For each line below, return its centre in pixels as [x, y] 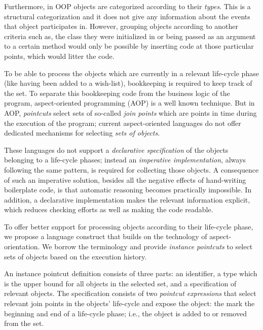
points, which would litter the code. [59, 56]
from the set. [24, 323]
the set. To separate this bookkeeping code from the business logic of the [117, 93]
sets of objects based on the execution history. [76, 256]
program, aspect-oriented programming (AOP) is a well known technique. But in [129, 103]
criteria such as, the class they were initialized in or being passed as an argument [130, 36]
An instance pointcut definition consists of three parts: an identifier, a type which [131, 273]
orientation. [22, 246]
